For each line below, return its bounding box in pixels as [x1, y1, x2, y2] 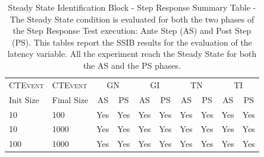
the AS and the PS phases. [83, 59, 181, 71]
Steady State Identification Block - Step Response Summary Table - [8, 1, 256, 13]
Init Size [9, 93, 39, 105]
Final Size [52, 93, 89, 105]
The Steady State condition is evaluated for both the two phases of [10, 12, 254, 25]
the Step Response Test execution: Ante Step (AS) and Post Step [12, 24, 252, 37]
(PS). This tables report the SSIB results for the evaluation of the [12, 36, 252, 48]
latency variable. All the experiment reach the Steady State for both [7, 47, 257, 60]
